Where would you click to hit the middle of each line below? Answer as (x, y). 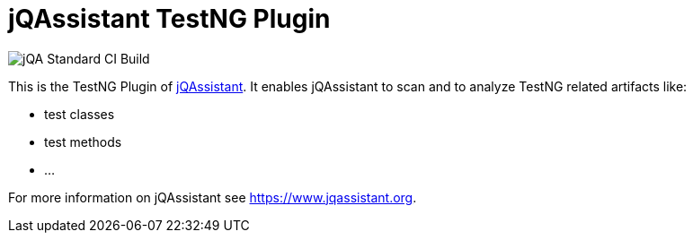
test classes (80, 114)
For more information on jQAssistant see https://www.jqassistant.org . (213, 197)
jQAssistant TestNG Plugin (169, 19)
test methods (83, 141)
